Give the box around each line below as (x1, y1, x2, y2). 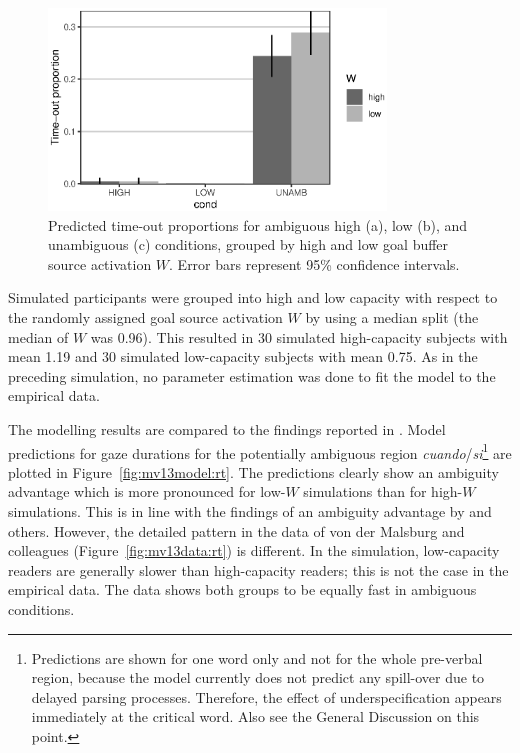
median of (8, 326, 69, 347)
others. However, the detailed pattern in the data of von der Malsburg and (8, 520, 465, 541)
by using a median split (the (305, 306, 479, 327)
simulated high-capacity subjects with (276, 326, 508, 347)
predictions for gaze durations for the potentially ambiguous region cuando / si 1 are (8, 439, 512, 463)
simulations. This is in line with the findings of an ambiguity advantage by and (8, 500, 492, 521)
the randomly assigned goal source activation (8, 306, 283, 327)
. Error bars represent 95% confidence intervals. (169, 253, 460, 274)
